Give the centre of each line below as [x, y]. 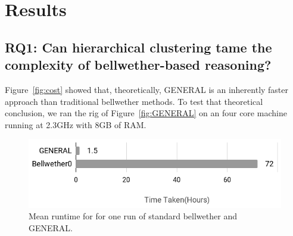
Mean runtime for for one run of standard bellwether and [133, 216]
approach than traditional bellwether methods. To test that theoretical [134, 101]
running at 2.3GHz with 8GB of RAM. [76, 124]
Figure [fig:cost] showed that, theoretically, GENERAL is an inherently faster [147, 89]
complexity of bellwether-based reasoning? [138, 65]
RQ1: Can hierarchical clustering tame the [138, 47]
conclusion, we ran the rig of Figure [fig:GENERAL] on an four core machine [146, 113]
